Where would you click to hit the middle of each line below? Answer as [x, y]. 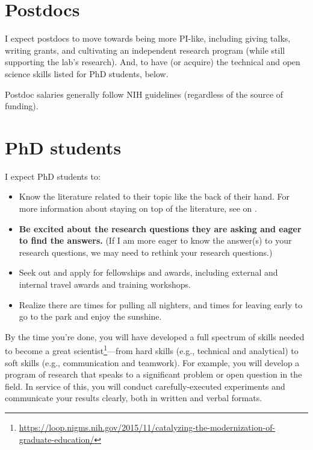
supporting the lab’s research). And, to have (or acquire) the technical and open [153, 62]
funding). [22, 106]
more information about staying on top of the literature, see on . [138, 208]
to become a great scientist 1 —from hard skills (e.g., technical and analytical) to [152, 350]
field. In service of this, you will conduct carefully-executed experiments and [145, 386]
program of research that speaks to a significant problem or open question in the [153, 374]
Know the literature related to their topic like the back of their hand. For [154, 196]
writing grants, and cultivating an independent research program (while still [145, 50]
